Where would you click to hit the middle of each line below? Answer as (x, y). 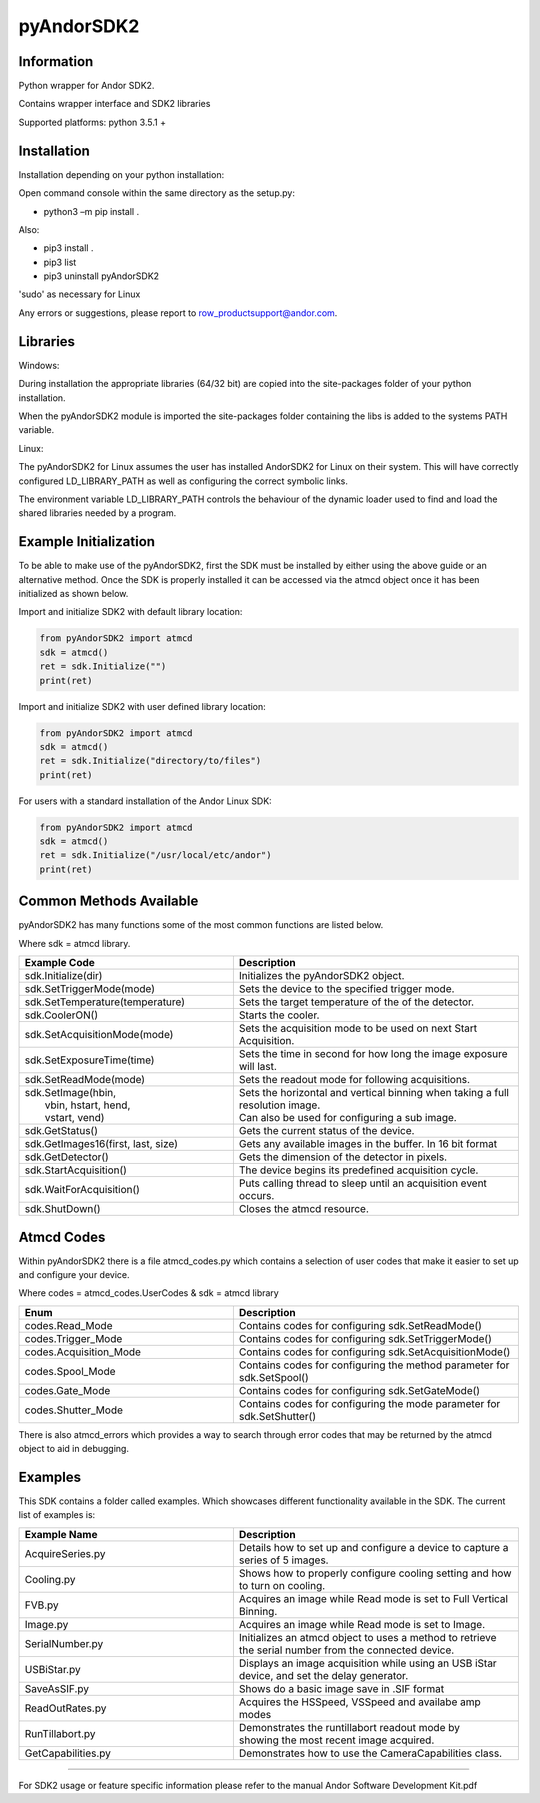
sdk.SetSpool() (273, 1377)
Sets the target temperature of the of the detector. (356, 1002)
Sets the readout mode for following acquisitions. (354, 1080)
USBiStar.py (52, 1669)
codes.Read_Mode (68, 1325)
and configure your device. (74, 1274)
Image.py (46, 1624)
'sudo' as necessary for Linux (79, 294)
